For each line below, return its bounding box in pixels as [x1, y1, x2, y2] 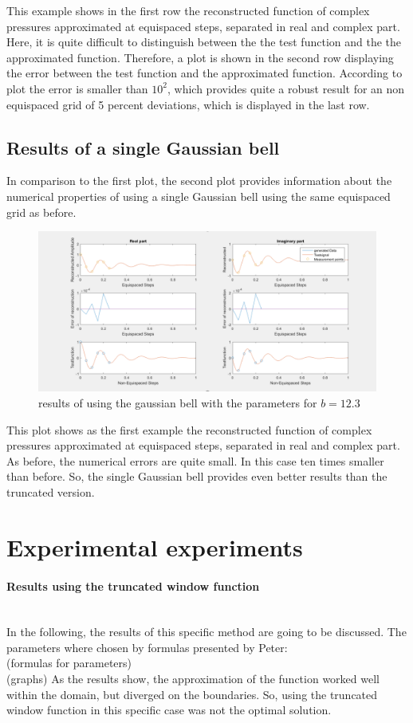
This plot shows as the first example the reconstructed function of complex [6, 421, 372, 438]
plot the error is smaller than [6, 80, 148, 96]
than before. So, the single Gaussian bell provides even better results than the [6, 468, 387, 485]
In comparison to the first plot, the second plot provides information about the [6, 172, 392, 189]
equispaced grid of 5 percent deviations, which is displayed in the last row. [6, 96, 370, 112]
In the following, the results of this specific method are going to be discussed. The [6, 623, 407, 640]
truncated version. [6, 483, 95, 500]
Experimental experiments [6, 530, 303, 563]
